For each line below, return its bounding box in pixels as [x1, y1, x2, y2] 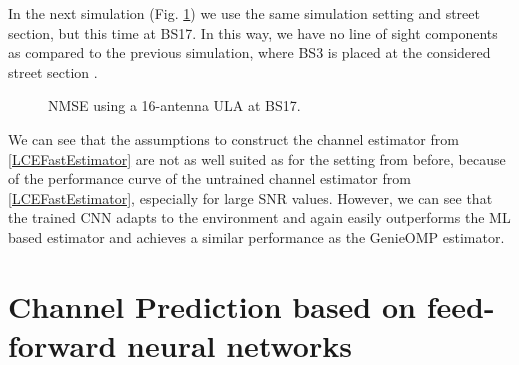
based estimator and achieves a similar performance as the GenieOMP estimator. [8, 226, 505, 247]
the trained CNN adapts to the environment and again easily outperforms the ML [8, 207, 511, 228]
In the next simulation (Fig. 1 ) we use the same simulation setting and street [8, 3, 480, 23]
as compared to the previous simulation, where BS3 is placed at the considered [8, 42, 491, 63]
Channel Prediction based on [8, 285, 416, 326]
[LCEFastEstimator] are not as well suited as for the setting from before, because [8, 148, 506, 169]
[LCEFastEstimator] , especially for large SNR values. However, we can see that [8, 187, 493, 208]
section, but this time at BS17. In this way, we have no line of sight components [8, 22, 498, 43]
